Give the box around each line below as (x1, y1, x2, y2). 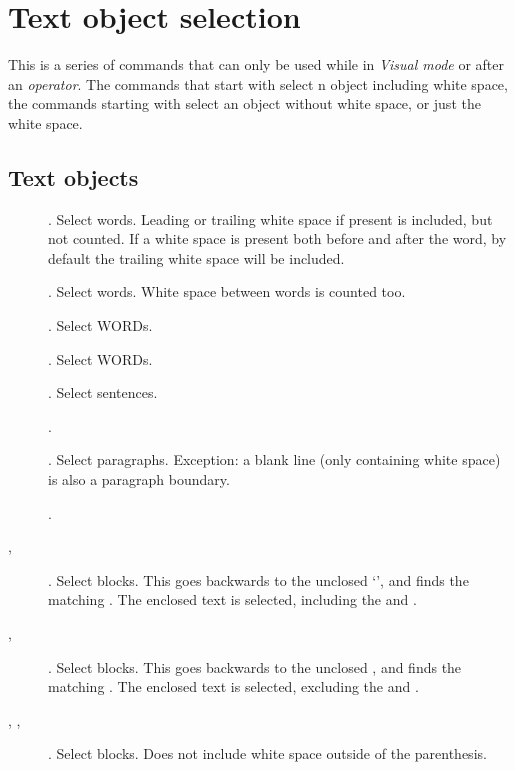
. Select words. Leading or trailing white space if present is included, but (48, 208, 493, 229)
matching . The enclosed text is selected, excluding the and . (48, 676, 419, 697)
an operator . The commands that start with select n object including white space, (8, 73, 508, 94)
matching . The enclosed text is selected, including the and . (48, 589, 417, 610)
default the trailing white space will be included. (48, 247, 345, 268)
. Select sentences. (48, 382, 158, 403)
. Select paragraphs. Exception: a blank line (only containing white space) (48, 449, 501, 470)
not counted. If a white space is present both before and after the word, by (48, 228, 507, 249)
